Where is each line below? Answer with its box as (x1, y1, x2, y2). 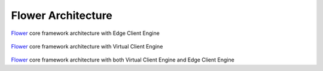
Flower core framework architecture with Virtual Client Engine (11, 43, 163, 50)
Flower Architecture (11, 9, 113, 22)
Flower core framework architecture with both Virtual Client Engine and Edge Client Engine (11, 56, 234, 63)
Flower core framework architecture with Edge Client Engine (11, 30, 160, 37)
